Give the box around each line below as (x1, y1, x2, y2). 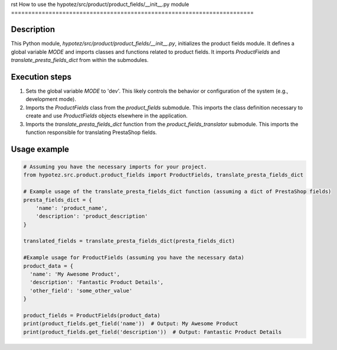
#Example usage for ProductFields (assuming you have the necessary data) (23, 254, 245, 261)
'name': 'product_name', (35, 204, 108, 211)
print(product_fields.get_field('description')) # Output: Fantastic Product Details (23, 328, 282, 335)
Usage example (11, 144, 70, 154)
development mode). (25, 96, 77, 103)
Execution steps (11, 71, 72, 82)
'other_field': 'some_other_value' (30, 287, 133, 294)
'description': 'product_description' (35, 213, 148, 220)
